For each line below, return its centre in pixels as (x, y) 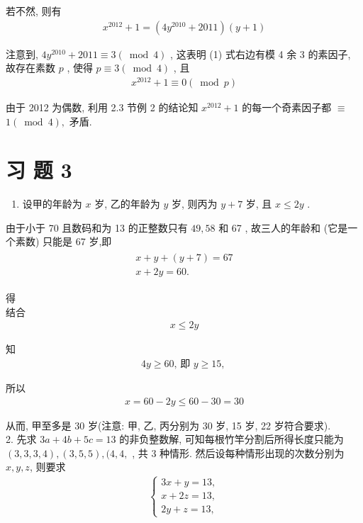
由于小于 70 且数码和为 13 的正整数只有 (97, 227)
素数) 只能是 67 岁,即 (63, 241)
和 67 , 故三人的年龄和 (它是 (283, 227)
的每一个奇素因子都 (287, 107)
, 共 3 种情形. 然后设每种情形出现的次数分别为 (238, 452)
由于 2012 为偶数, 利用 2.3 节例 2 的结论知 (102, 107)
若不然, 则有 (34, 11)
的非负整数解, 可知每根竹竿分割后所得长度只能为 (231, 439)
